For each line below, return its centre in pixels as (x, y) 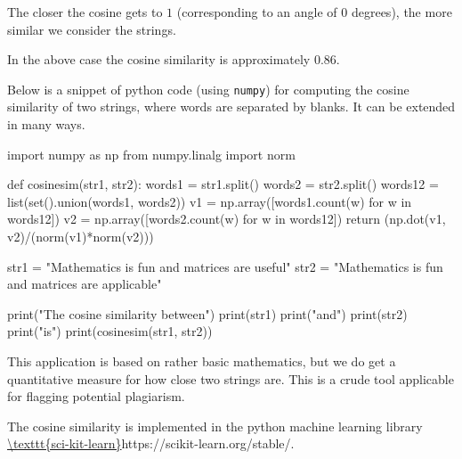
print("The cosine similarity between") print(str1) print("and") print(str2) (207, 313)
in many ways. (46, 124)
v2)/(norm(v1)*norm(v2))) (81, 236)
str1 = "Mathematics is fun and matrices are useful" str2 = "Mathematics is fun (225, 266)
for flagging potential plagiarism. (96, 396)
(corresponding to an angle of (257, 12)
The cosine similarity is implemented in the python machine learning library (215, 426)
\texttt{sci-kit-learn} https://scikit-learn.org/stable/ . (151, 443)
